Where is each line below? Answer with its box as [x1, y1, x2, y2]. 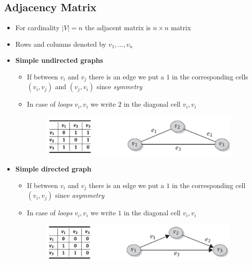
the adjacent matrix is [85, 22, 151, 33]
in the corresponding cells [172, 71, 248, 81]
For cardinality [15, 22, 60, 33]
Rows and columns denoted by [15, 38, 107, 49]
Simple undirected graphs [15, 55, 103, 65]
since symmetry [96, 81, 143, 92]
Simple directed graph [15, 164, 91, 174]
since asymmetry [55, 190, 105, 200]
